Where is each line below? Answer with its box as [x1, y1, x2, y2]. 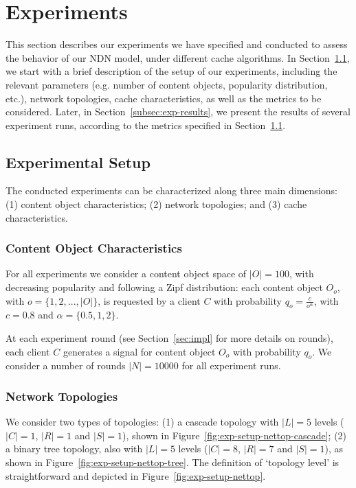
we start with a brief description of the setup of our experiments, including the [5, 64, 337, 78]
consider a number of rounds [5, 358, 126, 373]
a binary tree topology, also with [5, 441, 143, 456]
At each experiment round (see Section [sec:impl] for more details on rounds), [5, 331, 333, 345]
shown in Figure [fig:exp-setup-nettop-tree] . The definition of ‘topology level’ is [5, 455, 340, 469]
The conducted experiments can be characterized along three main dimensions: [5, 183, 337, 198]
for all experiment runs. [181, 358, 281, 373]
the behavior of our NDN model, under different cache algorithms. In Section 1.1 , [5, 50, 350, 65]
